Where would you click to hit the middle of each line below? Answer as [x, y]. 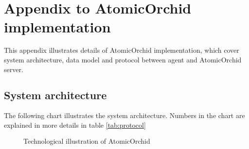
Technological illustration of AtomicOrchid [87, 141]
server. [14, 69]
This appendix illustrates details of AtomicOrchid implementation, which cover [122, 50]
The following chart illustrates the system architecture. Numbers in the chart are [124, 115]
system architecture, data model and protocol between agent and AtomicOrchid [123, 59]
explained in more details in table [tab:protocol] [75, 125]
